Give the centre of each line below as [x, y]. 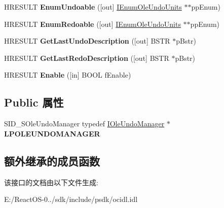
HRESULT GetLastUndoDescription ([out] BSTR [87, 41]
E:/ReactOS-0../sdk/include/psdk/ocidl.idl [71, 199]
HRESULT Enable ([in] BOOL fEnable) [68, 75]
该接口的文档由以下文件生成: [51, 182]
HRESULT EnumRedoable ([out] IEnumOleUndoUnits [92, 24]
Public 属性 [34, 102]
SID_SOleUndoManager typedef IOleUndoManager [84, 124]
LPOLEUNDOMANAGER [52, 133]
